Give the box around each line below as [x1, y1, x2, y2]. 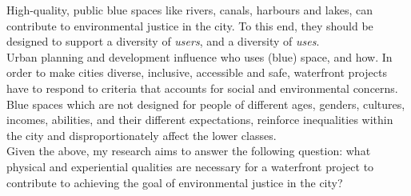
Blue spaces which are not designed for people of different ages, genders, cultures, [6, 95, 405, 112]
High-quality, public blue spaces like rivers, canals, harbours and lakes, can [6, 2, 373, 18]
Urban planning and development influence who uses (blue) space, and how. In [6, 48, 393, 65]
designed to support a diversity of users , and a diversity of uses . [6, 33, 320, 50]
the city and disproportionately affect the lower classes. [6, 126, 277, 143]
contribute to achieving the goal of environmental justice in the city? [6, 174, 343, 190]
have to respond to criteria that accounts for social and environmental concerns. [6, 79, 398, 96]
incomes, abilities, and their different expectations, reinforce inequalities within [6, 111, 393, 128]
